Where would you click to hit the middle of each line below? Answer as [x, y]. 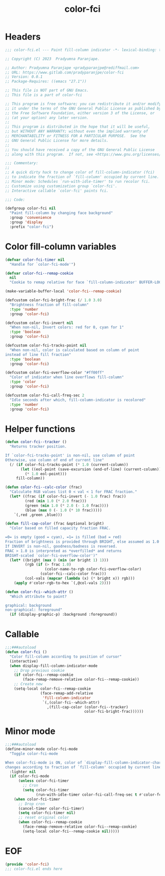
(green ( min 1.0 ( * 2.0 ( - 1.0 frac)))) [67, 506]
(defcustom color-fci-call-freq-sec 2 [45, 395]
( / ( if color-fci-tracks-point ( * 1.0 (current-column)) [69, 464]
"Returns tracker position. [38, 447]
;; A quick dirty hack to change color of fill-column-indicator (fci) [80, 173]
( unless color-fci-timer [43, 781]
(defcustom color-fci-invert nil [39, 323]
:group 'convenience [30, 218]
